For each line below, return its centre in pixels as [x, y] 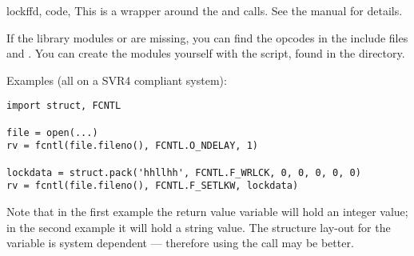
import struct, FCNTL [64, 106]
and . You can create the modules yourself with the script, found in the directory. [206, 53]
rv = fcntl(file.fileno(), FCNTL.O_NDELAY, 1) [132, 146]
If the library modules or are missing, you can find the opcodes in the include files [207, 37]
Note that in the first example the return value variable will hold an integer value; [207, 211]
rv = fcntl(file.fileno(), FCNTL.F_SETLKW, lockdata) [153, 186]
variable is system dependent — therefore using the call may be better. [180, 243]
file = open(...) [52, 132]
